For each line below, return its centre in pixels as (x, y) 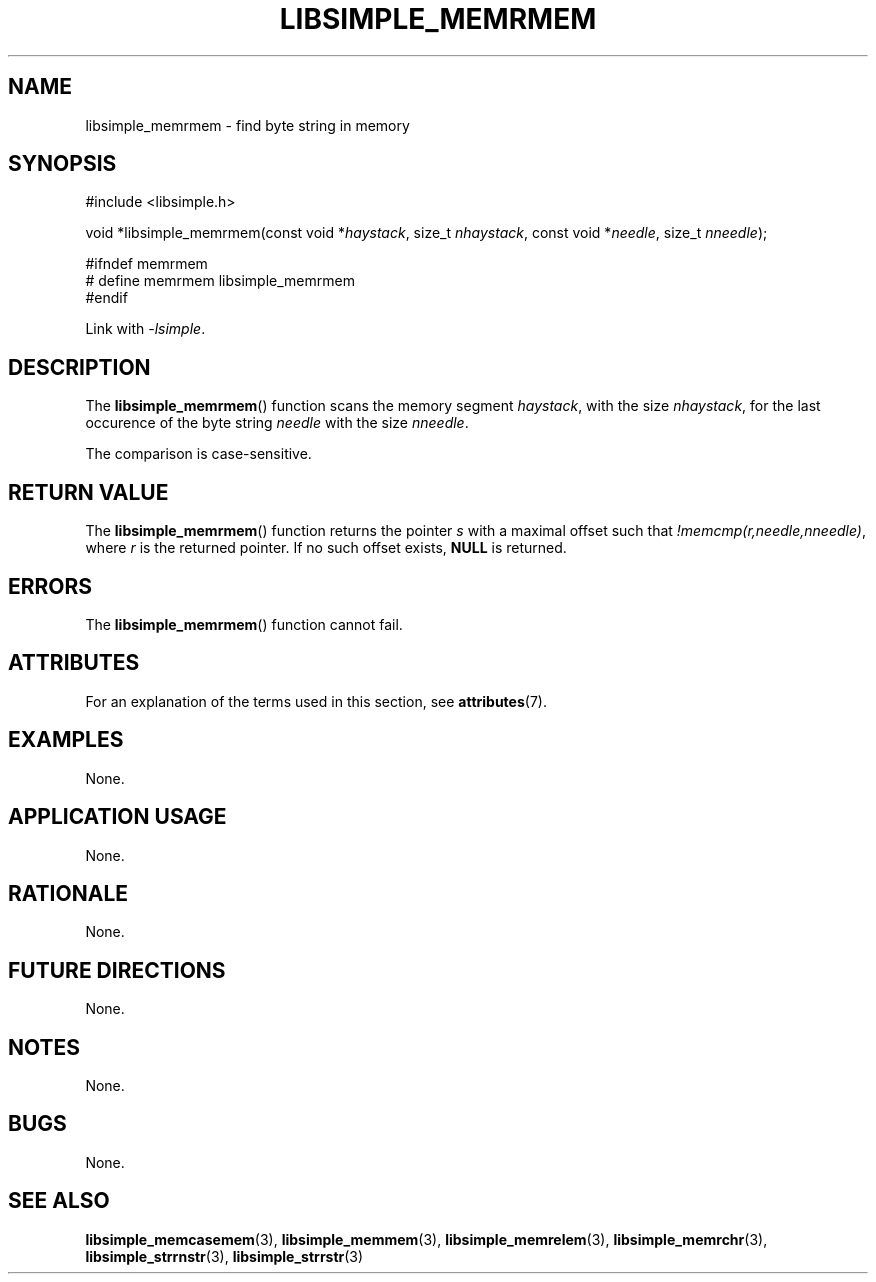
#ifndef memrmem (146, 264)
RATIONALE (68, 893)
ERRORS (50, 586)
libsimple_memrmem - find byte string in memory (247, 125)
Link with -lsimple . (145, 329)
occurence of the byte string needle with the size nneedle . (277, 423)
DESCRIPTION (79, 367)
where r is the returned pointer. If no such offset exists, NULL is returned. (326, 548)
